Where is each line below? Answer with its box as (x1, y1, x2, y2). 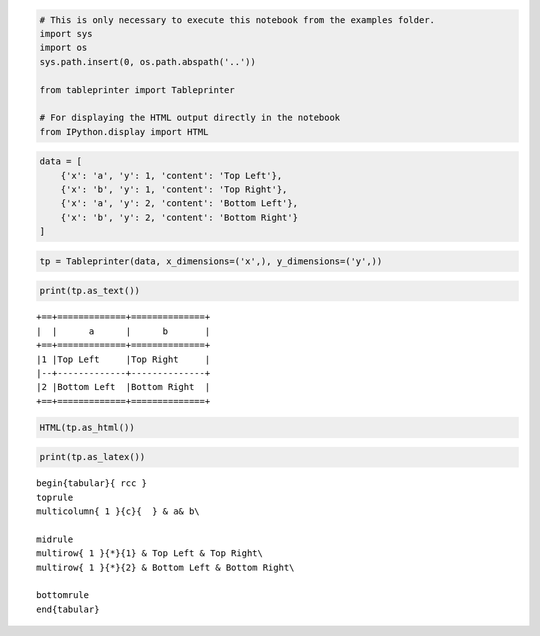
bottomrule (36, 590, 90, 601)
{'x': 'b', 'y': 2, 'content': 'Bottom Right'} (60, 211, 299, 223)
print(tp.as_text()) (39, 285, 140, 297)
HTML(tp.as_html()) (39, 421, 135, 433)
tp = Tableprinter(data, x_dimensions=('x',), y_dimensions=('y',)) (39, 255, 383, 267)
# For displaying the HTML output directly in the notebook (39, 112, 341, 124)
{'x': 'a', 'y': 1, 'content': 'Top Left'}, (60, 170, 283, 181)
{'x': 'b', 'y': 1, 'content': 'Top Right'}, (60, 184, 288, 195)
